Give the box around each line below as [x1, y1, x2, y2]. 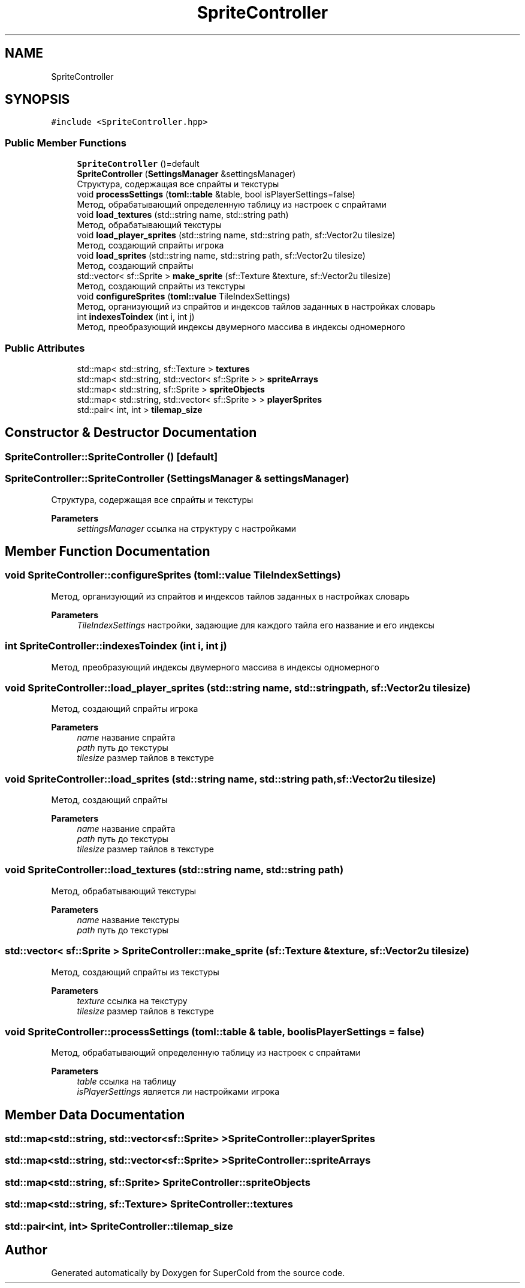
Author [5, 1242, 47, 1258]
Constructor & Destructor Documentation [5, 425, 257, 441]
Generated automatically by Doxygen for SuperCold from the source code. [51, 1268, 345, 1278]
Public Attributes [5, 342, 85, 354]
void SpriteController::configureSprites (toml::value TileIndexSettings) [5, 569, 341, 582]
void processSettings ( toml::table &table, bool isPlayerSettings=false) [77, 189, 355, 200]
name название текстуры [77, 914, 180, 925]
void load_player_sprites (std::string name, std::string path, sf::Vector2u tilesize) [77, 230, 396, 241]
